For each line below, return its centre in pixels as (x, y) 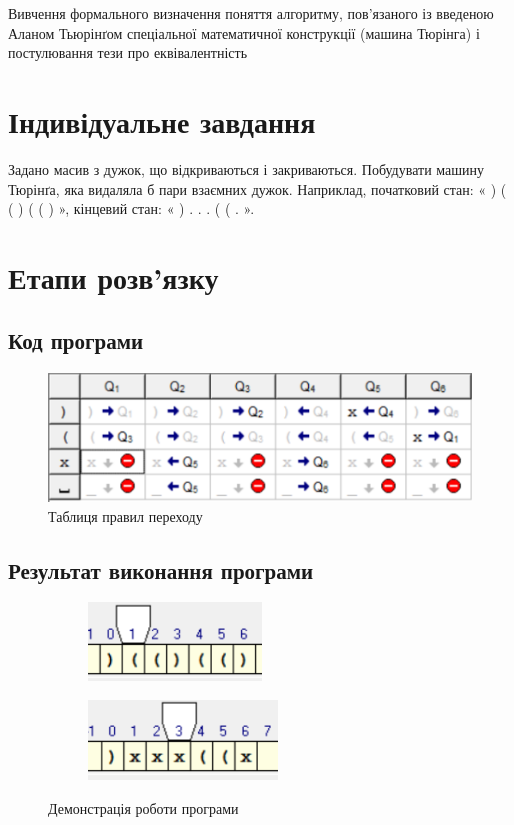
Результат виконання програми (161, 569)
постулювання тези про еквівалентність (128, 52)
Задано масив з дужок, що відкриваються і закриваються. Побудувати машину (246, 168)
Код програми (76, 340)
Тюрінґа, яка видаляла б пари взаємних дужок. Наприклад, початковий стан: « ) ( (257, 188)
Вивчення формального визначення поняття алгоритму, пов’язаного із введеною (251, 13)
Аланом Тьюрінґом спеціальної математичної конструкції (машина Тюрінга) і (244, 32)
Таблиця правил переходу (125, 515)
